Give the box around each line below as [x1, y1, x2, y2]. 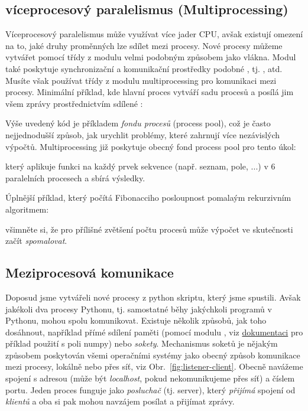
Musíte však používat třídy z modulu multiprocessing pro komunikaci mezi [5, 74, 277, 86]
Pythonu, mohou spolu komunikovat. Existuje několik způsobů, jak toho [5, 314, 267, 327]
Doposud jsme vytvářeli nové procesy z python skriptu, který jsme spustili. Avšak [5, 291, 301, 303]
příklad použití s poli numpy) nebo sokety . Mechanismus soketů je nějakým [5, 337, 278, 350]
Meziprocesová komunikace [5, 263, 174, 282]
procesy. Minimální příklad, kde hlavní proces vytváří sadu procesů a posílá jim [5, 86, 294, 98]
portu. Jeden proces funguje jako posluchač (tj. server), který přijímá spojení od [5, 383, 296, 396]
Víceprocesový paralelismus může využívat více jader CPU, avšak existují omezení [5, 28, 303, 40]
